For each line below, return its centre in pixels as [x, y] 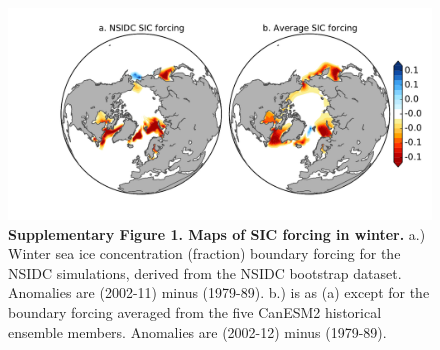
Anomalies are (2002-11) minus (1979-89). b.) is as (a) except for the [219, 292]
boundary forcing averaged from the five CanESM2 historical [195, 311]
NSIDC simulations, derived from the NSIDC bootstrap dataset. [205, 272]
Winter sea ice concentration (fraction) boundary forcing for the [204, 253]
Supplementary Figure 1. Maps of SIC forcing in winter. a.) [217, 233]
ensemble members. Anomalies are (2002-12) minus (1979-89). [197, 331]
